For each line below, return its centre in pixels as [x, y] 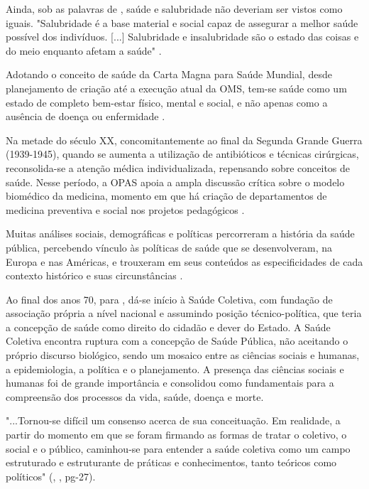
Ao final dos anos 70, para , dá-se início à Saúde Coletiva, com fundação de [169, 299]
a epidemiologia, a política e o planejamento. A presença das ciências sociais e [175, 369]
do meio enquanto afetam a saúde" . [84, 50]
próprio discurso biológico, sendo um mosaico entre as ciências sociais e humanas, [183, 355]
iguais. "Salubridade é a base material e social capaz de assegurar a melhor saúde [182, 22]
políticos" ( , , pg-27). [51, 476]
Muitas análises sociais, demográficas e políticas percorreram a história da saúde [180, 233]
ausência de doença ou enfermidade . [86, 116]
